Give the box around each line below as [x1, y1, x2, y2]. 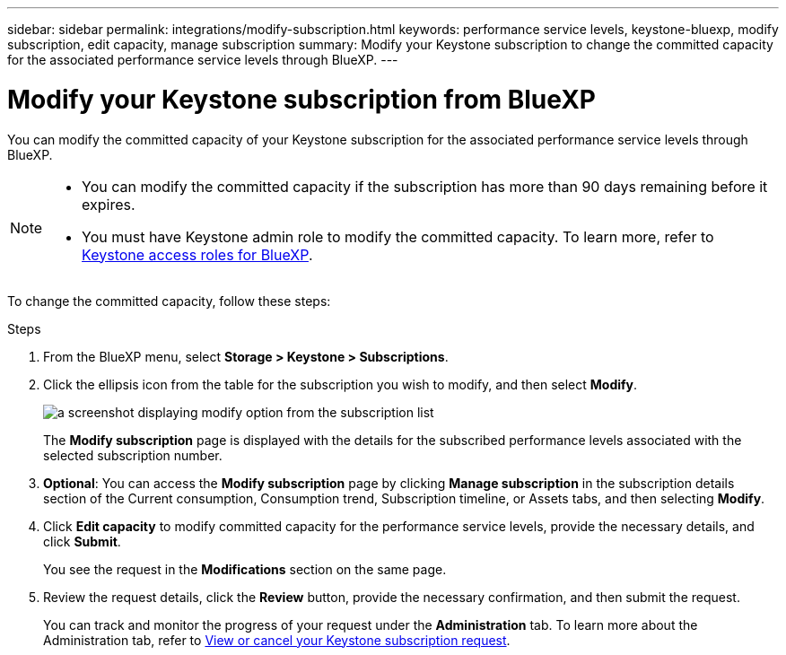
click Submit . [43, 533, 121, 549]
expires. [82, 195, 135, 214]
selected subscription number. [43, 447, 223, 463]
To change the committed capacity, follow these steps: [7, 293, 331, 309]
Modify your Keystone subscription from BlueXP [7, 83, 596, 115]
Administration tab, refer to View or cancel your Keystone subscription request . [43, 632, 511, 648]
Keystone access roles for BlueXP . [82, 245, 313, 264]
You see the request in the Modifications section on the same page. [43, 561, 447, 577]
